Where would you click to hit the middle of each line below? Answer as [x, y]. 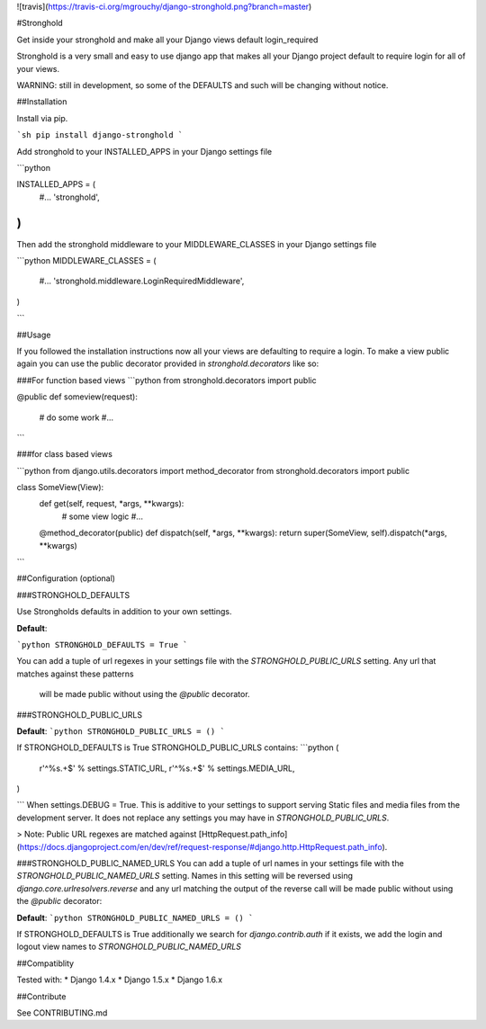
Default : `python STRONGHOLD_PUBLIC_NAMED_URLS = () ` [135, 917]
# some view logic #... [103, 516]
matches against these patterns [75, 674]
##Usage [34, 335]
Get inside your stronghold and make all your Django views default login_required [167, 40]
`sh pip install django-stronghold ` [100, 135]
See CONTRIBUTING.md [62, 1013]
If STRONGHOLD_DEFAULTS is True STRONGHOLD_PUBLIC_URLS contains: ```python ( [178, 747]
